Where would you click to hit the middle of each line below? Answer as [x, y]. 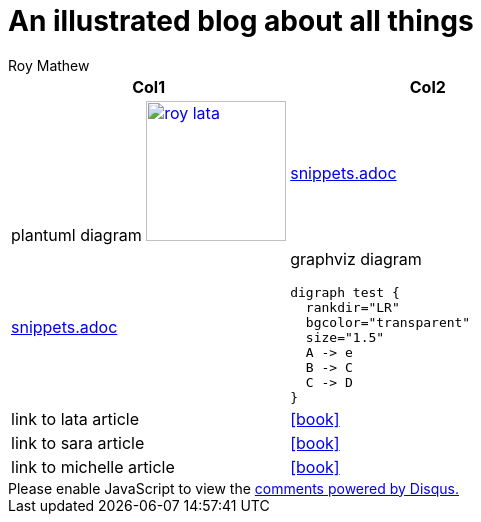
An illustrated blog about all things [241, 21]
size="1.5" [345, 337]
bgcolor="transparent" [388, 322]
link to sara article [78, 442]
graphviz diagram [356, 258]
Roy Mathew [49, 65]
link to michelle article [93, 466]
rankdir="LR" [352, 307]
